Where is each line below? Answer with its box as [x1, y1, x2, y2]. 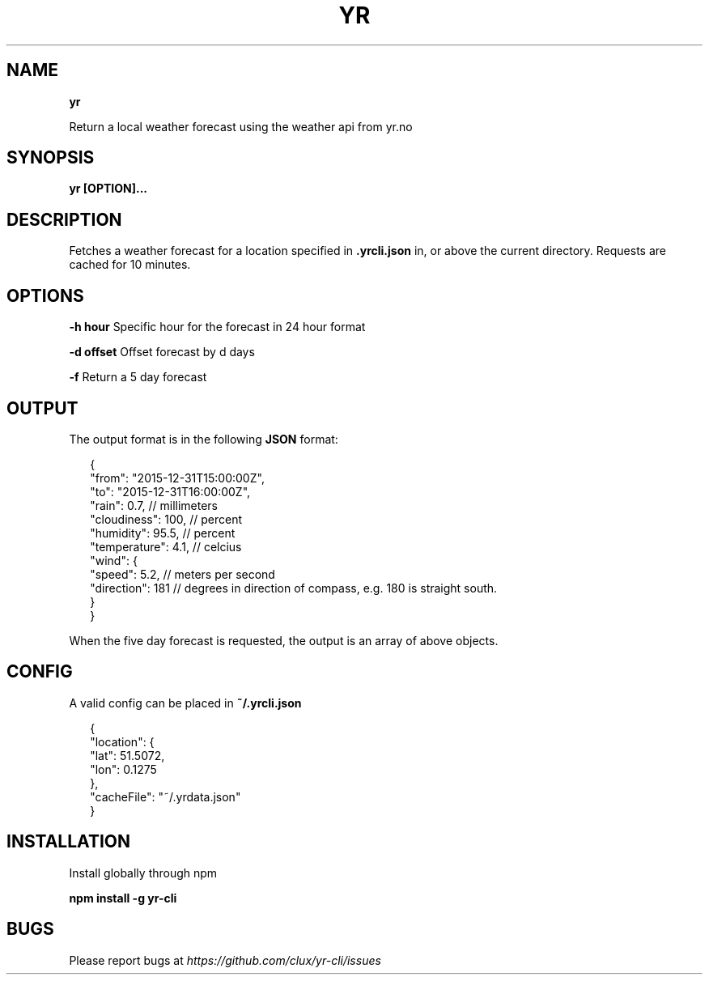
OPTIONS [6, 285, 84, 306]
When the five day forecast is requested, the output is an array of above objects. [69, 633, 499, 648]
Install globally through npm [69, 865, 218, 880]
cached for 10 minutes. [69, 257, 191, 272]
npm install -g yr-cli [69, 890, 177, 905]
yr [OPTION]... [69, 181, 148, 196]
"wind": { [90, 553, 138, 567]
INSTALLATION [6, 831, 130, 852]
